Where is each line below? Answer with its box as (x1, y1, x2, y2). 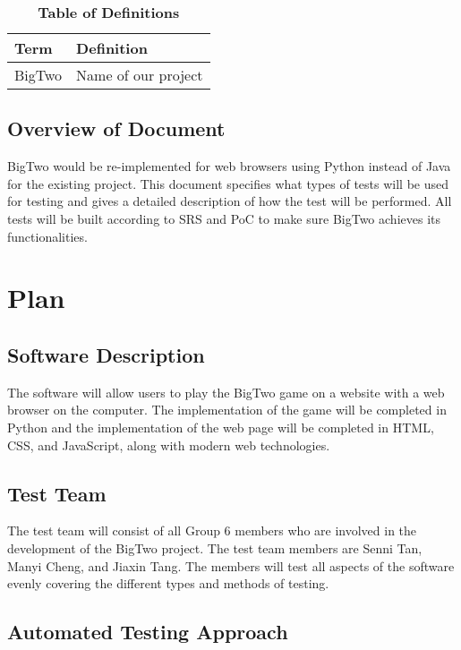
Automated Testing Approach (7, 618, 288, 646)
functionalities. (7, 227, 88, 245)
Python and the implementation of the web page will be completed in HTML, (7, 417, 434, 436)
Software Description (7, 340, 205, 368)
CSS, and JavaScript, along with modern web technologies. (7, 435, 330, 454)
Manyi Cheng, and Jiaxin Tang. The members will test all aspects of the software (7, 556, 455, 575)
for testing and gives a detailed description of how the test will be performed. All (7, 192, 452, 210)
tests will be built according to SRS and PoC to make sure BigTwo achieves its (7, 209, 440, 227)
